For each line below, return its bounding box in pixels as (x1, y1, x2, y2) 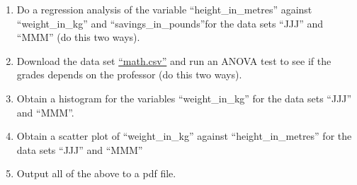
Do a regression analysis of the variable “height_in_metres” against (16, 2, 312, 16)
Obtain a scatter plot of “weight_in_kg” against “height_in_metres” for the (16, 129, 352, 143)
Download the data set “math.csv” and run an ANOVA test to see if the (16, 53, 331, 68)
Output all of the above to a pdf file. (16, 166, 176, 181)
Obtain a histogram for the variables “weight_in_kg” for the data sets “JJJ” (16, 90, 352, 105)
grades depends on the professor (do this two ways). (16, 67, 242, 82)
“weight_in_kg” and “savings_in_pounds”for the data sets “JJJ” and (16, 16, 324, 30)
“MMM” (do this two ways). (16, 30, 140, 44)
